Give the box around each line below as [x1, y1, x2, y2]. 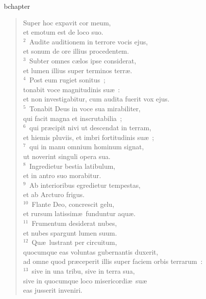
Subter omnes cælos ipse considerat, [29, 55, 137, 65]
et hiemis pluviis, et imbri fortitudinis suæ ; [23, 132, 154, 142]
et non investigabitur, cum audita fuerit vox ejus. [23, 94, 170, 104]
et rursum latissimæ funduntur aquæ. [23, 208, 136, 219]
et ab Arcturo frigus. [23, 189, 85, 199]
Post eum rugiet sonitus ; [29, 75, 105, 85]
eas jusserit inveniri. [23, 285, 83, 295]
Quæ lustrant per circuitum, [32, 237, 117, 247]
